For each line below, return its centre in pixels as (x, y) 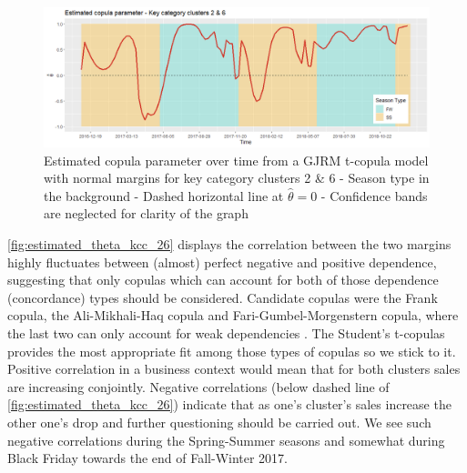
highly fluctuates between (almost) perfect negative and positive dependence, (222, 262)
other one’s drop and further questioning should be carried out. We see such (219, 422)
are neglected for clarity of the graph (146, 213)
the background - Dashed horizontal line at (164, 195)
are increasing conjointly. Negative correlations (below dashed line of (198, 386)
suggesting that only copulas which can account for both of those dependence (223, 280)
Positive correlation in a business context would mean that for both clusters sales (234, 369)
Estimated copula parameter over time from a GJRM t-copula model (236, 160)
